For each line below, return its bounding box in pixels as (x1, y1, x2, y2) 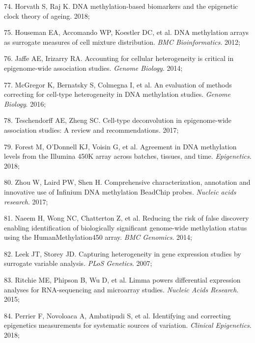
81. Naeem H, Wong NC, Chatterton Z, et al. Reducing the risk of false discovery (4, 213, 249, 223)
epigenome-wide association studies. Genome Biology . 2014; (4, 62, 183, 73)
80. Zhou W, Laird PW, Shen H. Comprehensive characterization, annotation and (4, 177, 251, 187)
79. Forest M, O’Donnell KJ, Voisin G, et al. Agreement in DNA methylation (4, 141, 237, 151)
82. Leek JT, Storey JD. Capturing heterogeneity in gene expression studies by (4, 248, 241, 258)
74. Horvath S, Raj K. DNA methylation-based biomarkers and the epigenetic (4, 1, 238, 11)
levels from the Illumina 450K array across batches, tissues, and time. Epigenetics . (4, 151, 252, 161)
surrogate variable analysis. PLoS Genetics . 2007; (4, 258, 152, 268)
